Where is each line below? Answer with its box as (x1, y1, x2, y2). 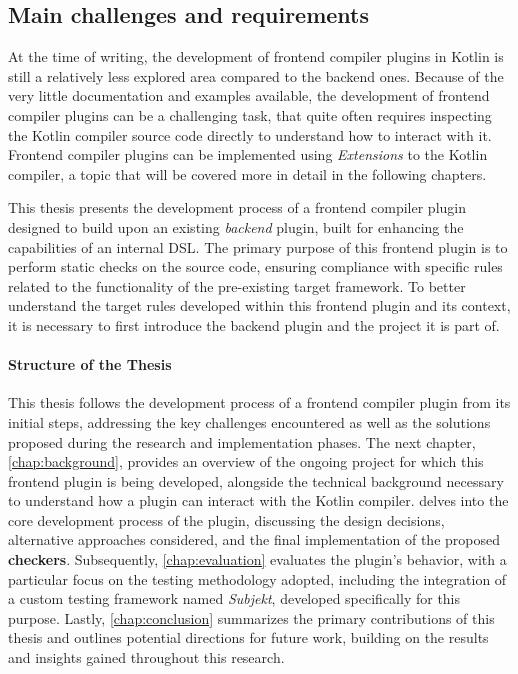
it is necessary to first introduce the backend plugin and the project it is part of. (8, 314, 500, 335)
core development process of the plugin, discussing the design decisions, (8, 509, 445, 530)
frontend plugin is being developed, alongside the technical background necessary (8, 470, 504, 491)
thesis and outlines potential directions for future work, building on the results (8, 627, 489, 648)
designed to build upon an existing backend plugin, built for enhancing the (8, 216, 464, 237)
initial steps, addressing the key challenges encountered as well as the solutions (8, 411, 491, 432)
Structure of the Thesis (8, 354, 172, 375)
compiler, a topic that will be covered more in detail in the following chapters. (8, 163, 487, 184)
